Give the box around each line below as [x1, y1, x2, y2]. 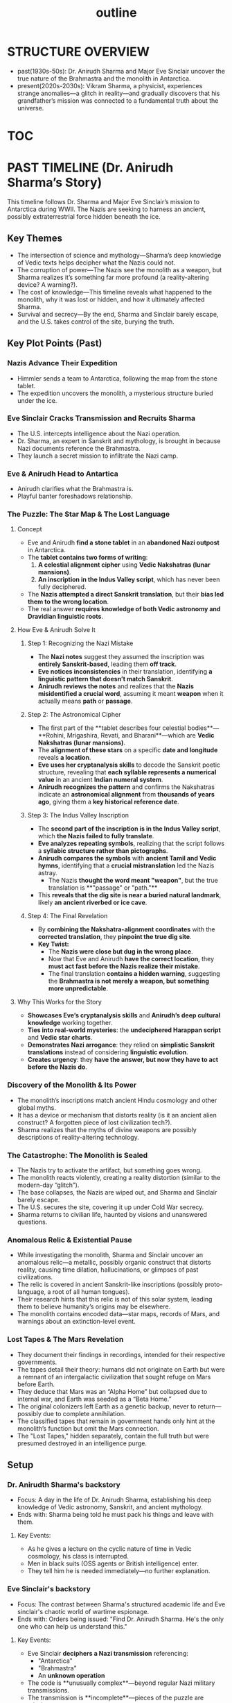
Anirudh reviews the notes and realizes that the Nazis [37, 682, 194, 690]
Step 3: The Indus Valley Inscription [27, 811, 130, 820]
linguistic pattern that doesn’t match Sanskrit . [37, 675, 173, 683]
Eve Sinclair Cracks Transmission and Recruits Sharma [7, 413, 196, 423]
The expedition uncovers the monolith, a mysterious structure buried [17, 389, 213, 397]
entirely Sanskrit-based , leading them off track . [37, 660, 177, 668]
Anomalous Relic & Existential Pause [7, 1235, 133, 1245]
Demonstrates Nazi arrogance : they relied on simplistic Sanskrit [27, 1040, 215, 1049]
